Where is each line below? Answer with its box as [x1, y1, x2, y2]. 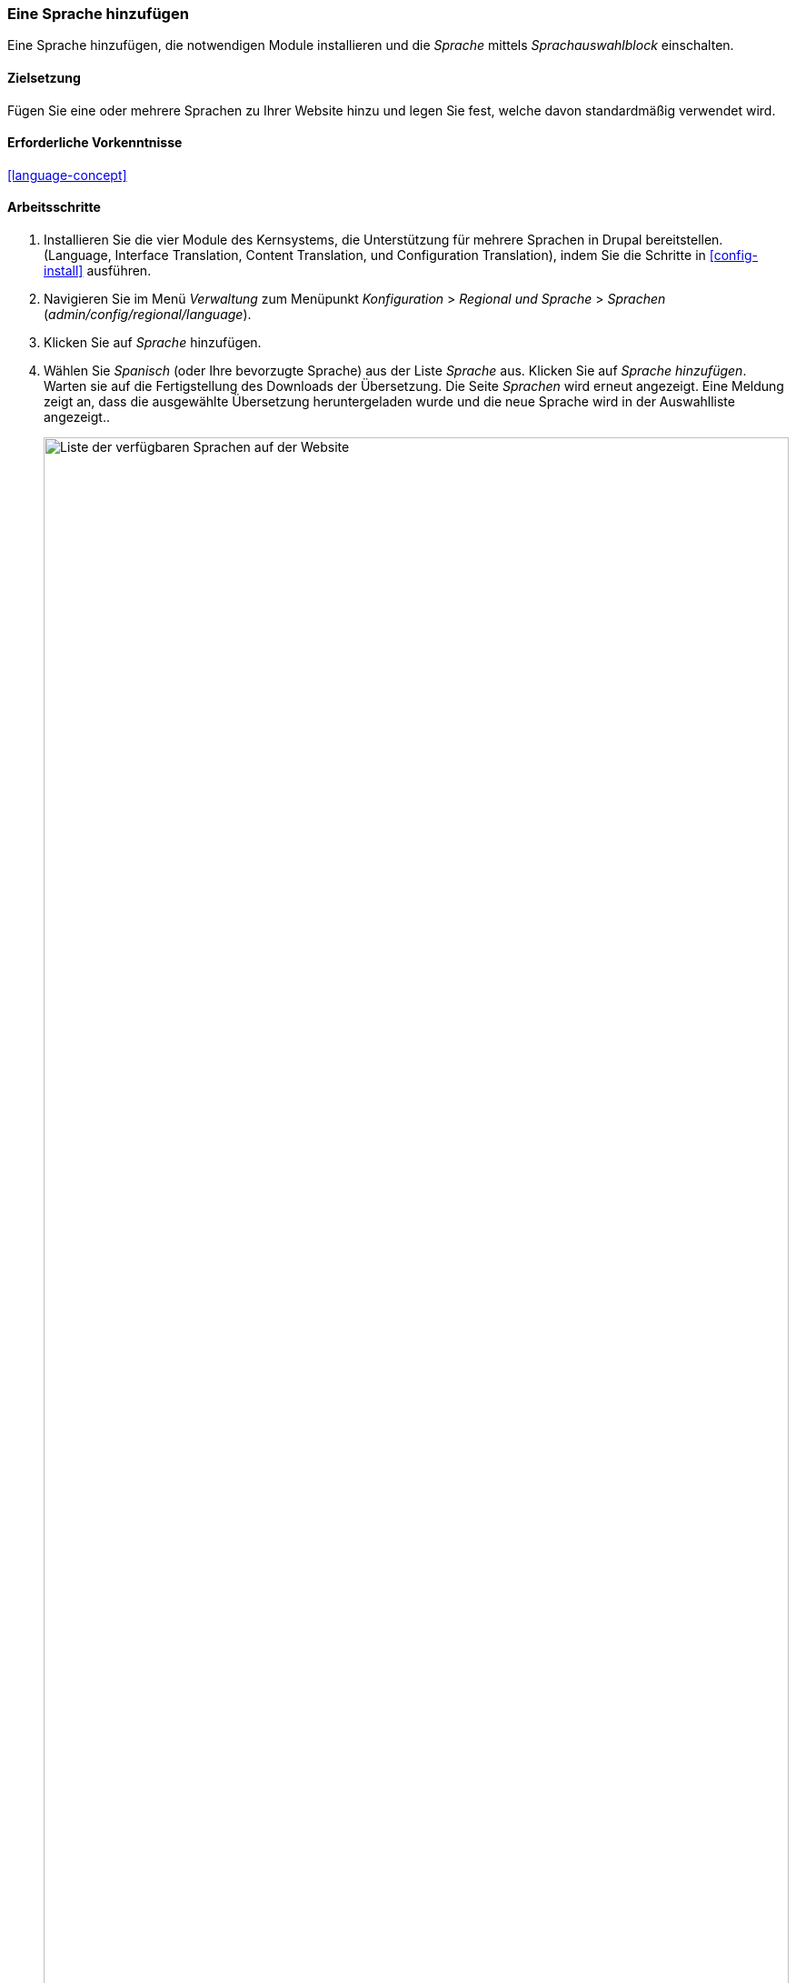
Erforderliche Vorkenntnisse [7, 135, 183, 151]
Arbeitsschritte [7, 199, 101, 215]
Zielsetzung [7, 69, 81, 85]
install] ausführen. [44, 263, 152, 279]
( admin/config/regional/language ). [44, 306, 252, 323]
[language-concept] [7, 166, 127, 183]
